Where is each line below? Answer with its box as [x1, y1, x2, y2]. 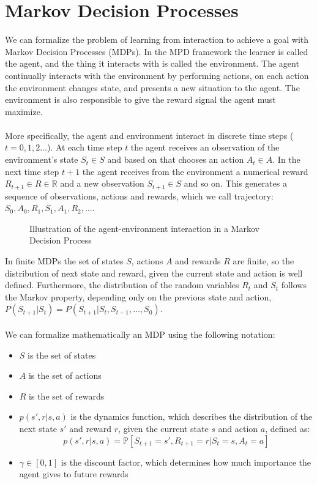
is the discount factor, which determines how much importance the [61, 455, 311, 468]
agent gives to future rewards [19, 467, 129, 480]
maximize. [5, 105, 43, 117]
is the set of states [28, 348, 96, 361]
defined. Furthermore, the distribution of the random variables [5, 278, 239, 291]
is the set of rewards [29, 389, 105, 402]
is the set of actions [28, 369, 102, 382]
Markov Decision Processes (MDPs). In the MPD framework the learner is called [5, 45, 308, 58]
